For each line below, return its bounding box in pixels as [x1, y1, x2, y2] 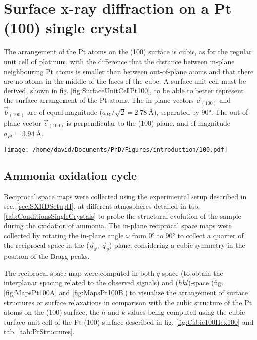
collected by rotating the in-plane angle [4, 230, 124, 240]
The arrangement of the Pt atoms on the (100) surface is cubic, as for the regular [4, 46, 252, 57]
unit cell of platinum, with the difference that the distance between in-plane [4, 56, 235, 66]
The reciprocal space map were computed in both [4, 267, 155, 278]
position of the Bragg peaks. [4, 251, 90, 261]
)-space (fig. [188, 277, 224, 288]
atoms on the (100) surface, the [4, 307, 99, 317]
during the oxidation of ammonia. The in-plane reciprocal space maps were [4, 220, 232, 231]
